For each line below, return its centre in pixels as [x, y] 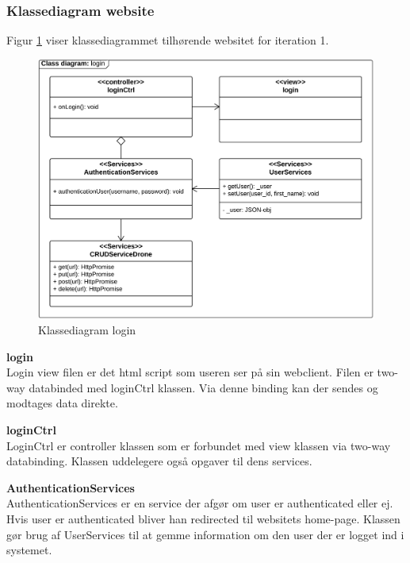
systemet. [29, 550]
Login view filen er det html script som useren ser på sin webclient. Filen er [190, 372]
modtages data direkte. [62, 403]
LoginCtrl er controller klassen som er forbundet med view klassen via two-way [199, 445]
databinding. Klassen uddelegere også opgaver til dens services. [159, 461]
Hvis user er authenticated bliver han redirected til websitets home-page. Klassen [203, 519]
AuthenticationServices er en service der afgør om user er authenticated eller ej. [200, 503]
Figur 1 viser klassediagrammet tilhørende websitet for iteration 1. [168, 40]
